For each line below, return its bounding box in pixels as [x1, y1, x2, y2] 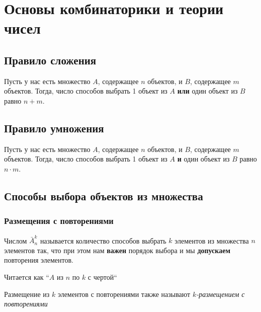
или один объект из [177, 86, 238, 96]
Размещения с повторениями [4, 214, 114, 227]
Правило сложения [4, 52, 97, 67]
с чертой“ [88, 272, 117, 282]
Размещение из [4, 288, 50, 299]
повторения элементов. [4, 255, 73, 265]
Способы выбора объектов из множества [4, 188, 203, 203]
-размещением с [196, 288, 245, 299]
